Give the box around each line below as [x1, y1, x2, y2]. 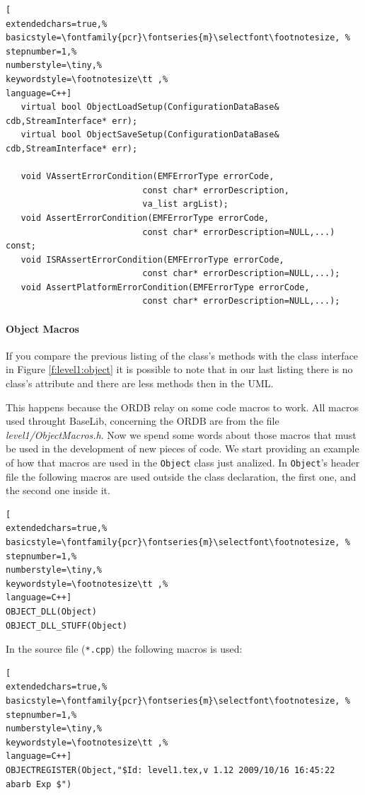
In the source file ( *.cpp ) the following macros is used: [6, 641, 243, 656]
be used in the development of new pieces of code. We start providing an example [6, 441, 359, 456]
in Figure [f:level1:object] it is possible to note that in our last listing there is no [6, 362, 353, 377]
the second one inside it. [6, 483, 110, 498]
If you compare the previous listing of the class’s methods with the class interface [6, 348, 359, 362]
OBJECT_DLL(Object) [6, 607, 97, 617]
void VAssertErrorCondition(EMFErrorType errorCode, [21, 171, 274, 182]
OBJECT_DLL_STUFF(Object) [6, 620, 127, 631]
